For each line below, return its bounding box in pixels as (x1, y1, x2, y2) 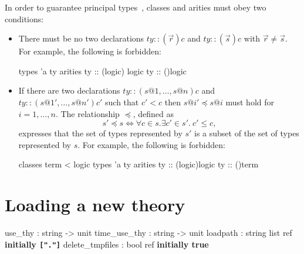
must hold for (225, 95, 274, 108)
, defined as (133, 107, 174, 119)
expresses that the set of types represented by (18, 127, 183, 139)
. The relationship (55, 107, 120, 119)
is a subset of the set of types (194, 127, 299, 139)
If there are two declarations (18, 84, 120, 97)
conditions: (5, 12, 44, 25)
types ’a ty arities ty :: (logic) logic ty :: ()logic (18, 64, 187, 77)
